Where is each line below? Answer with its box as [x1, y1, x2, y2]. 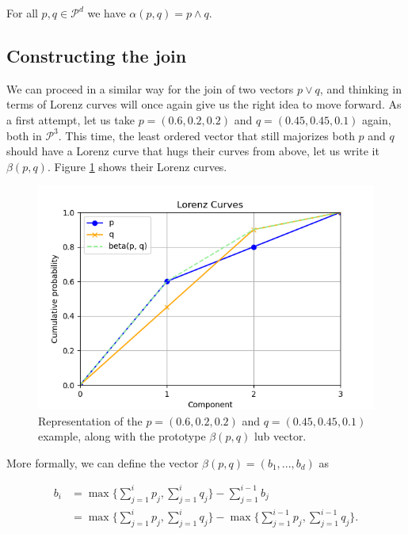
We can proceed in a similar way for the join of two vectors [6, 80, 294, 97]
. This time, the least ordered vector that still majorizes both [58, 127, 355, 143]
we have [87, 5, 126, 21]
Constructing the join [6, 43, 187, 67]
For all [6, 5, 38, 21]
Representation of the [38, 412, 143, 429]
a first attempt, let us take [6, 111, 135, 128]
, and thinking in [319, 80, 402, 97]
